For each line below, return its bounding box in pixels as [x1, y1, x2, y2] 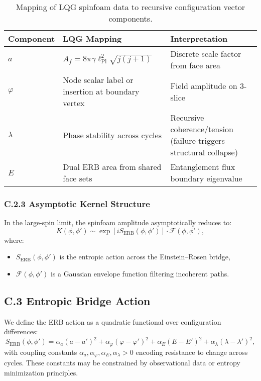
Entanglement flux [170, 161, 235, 172]
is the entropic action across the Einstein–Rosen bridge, [59, 251, 230, 262]
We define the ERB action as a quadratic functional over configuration [4, 316, 221, 327]
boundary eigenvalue [170, 172, 242, 184]
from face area [170, 59, 221, 71]
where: [4, 234, 24, 245]
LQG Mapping [63, 33, 122, 44]
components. [108, 13, 153, 24]
